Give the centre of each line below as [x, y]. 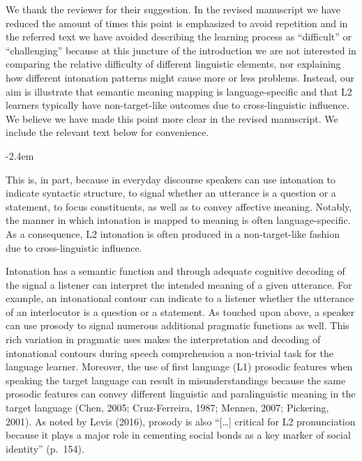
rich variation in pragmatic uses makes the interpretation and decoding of [163, 339]
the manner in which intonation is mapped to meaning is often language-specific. [178, 220]
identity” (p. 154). [45, 448]
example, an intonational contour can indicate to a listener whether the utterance [180, 298]
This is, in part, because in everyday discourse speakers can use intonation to [171, 179]
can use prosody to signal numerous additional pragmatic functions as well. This [178, 325]
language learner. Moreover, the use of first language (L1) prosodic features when [179, 366]
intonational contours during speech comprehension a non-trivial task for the [169, 353]
